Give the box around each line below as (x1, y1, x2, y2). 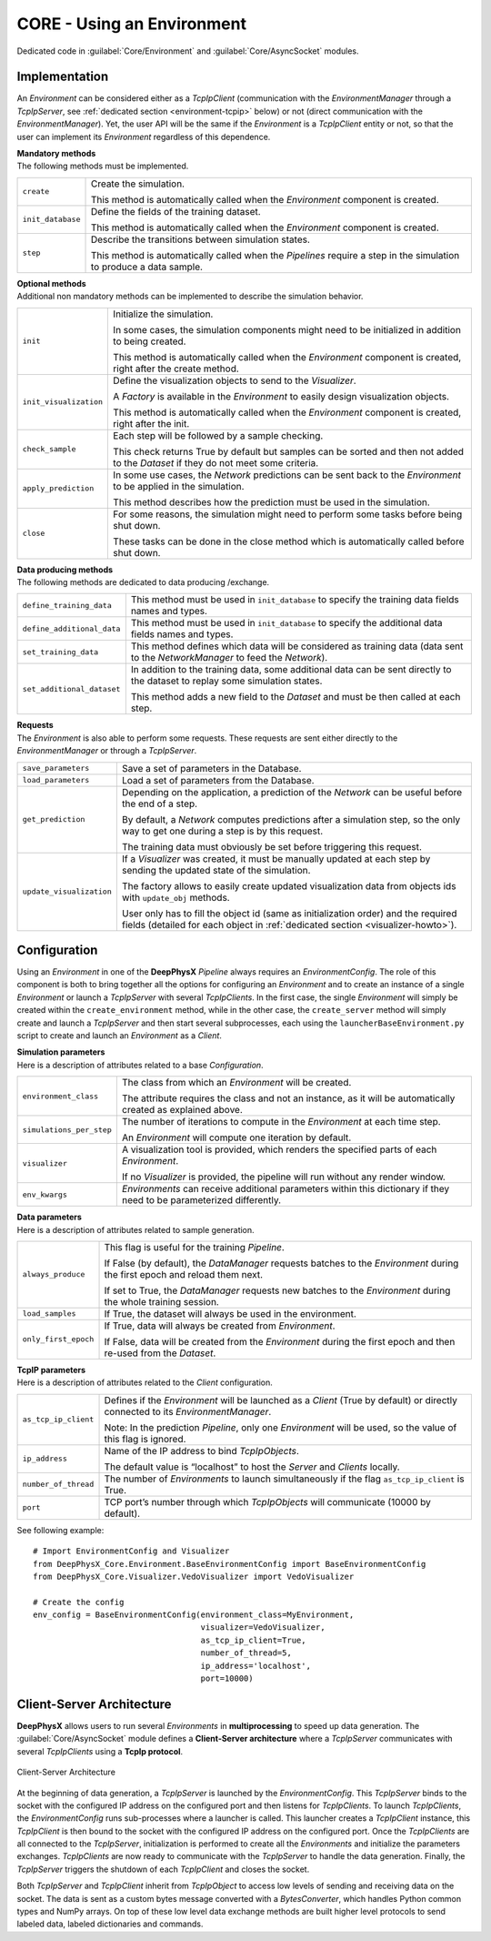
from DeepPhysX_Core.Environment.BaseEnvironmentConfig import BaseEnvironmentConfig (33, 1559, 426, 1569)
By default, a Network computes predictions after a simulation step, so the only (121, 813, 461, 825)
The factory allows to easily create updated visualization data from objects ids (121, 879, 456, 892)
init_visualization (22, 397, 104, 407)
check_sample (22, 444, 76, 454)
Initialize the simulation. (113, 308, 214, 320)
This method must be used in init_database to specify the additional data (130, 617, 443, 630)
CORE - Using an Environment (16, 14, 247, 34)
